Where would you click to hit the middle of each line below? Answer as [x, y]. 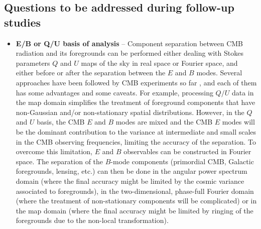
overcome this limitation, [54, 151]
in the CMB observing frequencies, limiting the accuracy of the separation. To [136, 141]
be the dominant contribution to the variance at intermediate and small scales [136, 131]
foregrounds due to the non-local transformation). [92, 220]
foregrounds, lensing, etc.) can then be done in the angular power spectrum [132, 171]
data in [243, 92]
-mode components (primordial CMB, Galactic [182, 161]
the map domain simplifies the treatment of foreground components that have [136, 102]
